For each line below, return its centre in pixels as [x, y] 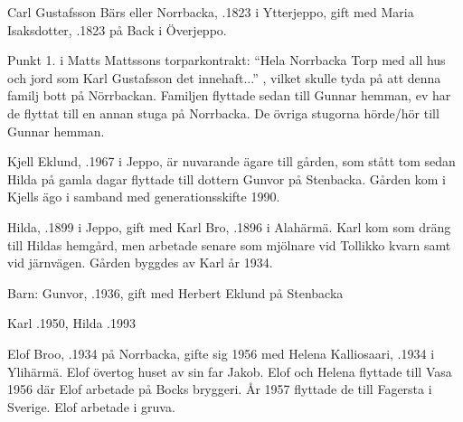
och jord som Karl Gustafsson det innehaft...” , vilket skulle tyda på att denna [224, 77]
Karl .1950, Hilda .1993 [72, 323]
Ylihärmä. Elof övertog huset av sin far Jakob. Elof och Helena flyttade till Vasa [230, 371]
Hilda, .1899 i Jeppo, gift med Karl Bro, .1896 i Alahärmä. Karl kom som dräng [229, 226]
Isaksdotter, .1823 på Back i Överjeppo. [117, 29]
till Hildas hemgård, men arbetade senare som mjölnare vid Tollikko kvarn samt [229, 244]
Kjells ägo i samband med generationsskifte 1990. [144, 197]
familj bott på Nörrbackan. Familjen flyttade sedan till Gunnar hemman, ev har [229, 95]
